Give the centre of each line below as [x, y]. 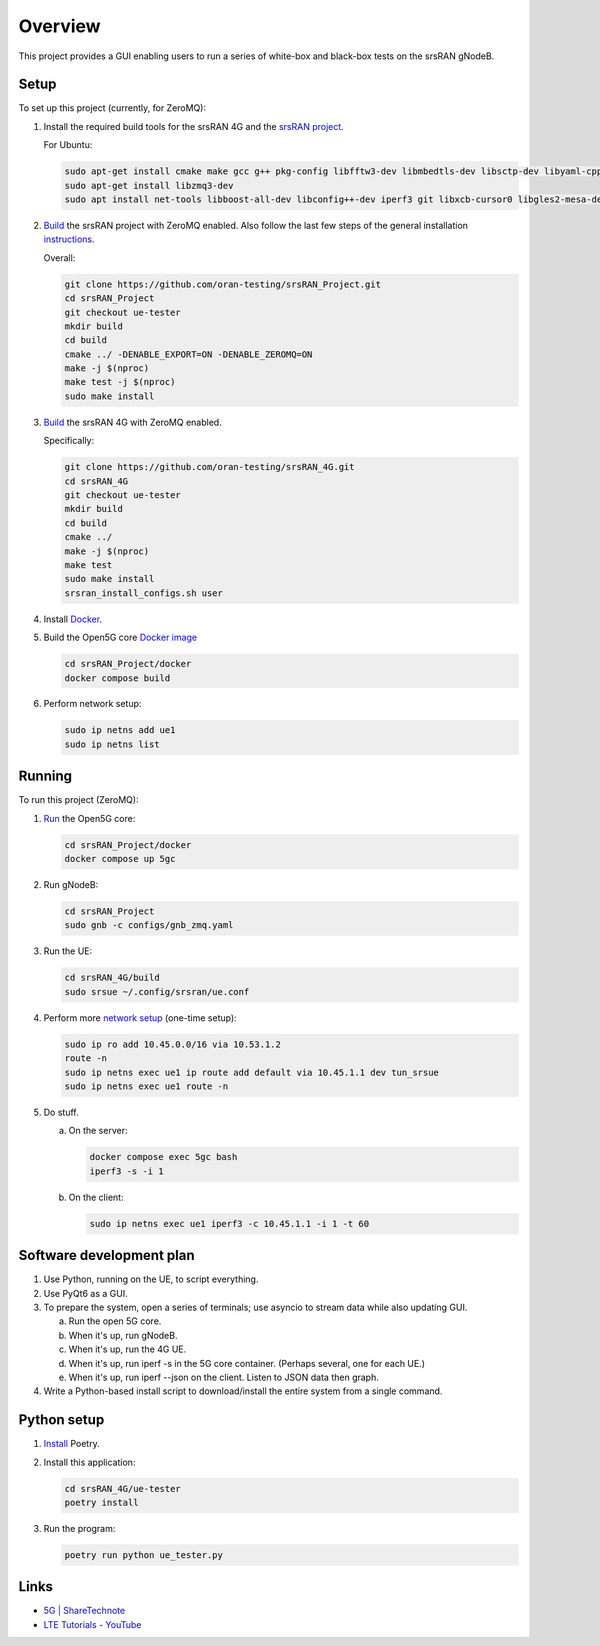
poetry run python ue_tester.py [144, 1554]
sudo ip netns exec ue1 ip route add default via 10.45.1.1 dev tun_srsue [252, 1072]
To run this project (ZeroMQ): [78, 800]
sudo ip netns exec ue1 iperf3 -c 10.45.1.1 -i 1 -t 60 [229, 1223]
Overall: [59, 257]
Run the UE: [68, 951]
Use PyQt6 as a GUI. [86, 1293]
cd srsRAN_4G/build [112, 978]
